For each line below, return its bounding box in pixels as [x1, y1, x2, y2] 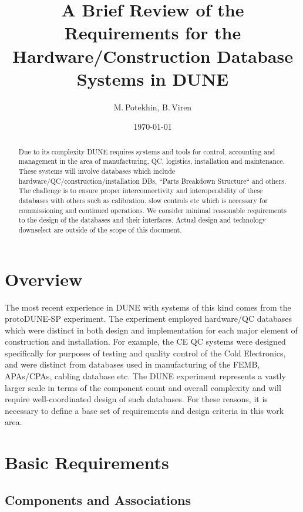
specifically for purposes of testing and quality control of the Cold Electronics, [5, 346, 286, 359]
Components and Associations [5, 490, 191, 508]
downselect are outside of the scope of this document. [18, 224, 182, 234]
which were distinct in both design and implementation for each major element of [5, 324, 298, 336]
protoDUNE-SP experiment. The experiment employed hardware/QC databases [5, 312, 292, 325]
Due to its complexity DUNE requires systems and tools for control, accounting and [18, 146, 275, 156]
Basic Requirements [5, 450, 169, 474]
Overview [5, 267, 83, 291]
